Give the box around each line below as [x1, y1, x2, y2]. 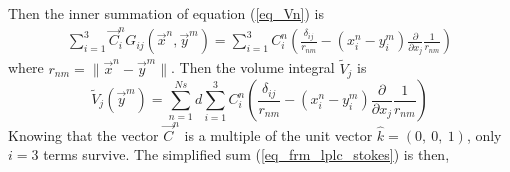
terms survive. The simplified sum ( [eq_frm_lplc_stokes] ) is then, [43, 144, 450, 165]
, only [466, 124, 502, 145]
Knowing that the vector [8, 124, 159, 145]
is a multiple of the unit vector [184, 124, 373, 145]
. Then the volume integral [171, 57, 335, 78]
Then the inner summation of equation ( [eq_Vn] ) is [8, 3, 325, 23]
